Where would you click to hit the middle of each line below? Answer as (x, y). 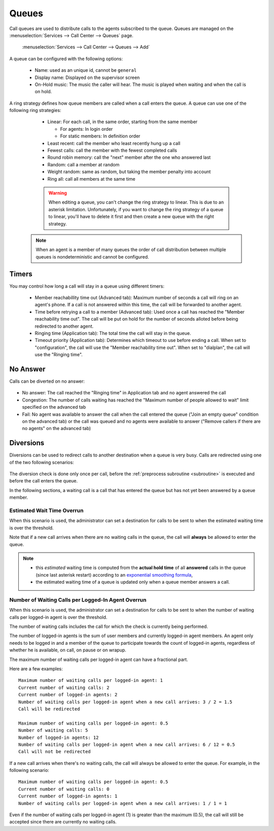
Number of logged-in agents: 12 (59, 737)
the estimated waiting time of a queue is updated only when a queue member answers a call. (133, 582)
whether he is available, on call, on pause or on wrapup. (68, 650)
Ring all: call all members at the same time (91, 179)
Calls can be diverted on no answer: (47, 381)
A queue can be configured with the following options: (66, 59)
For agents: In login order (87, 129)
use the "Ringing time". (59, 355)
